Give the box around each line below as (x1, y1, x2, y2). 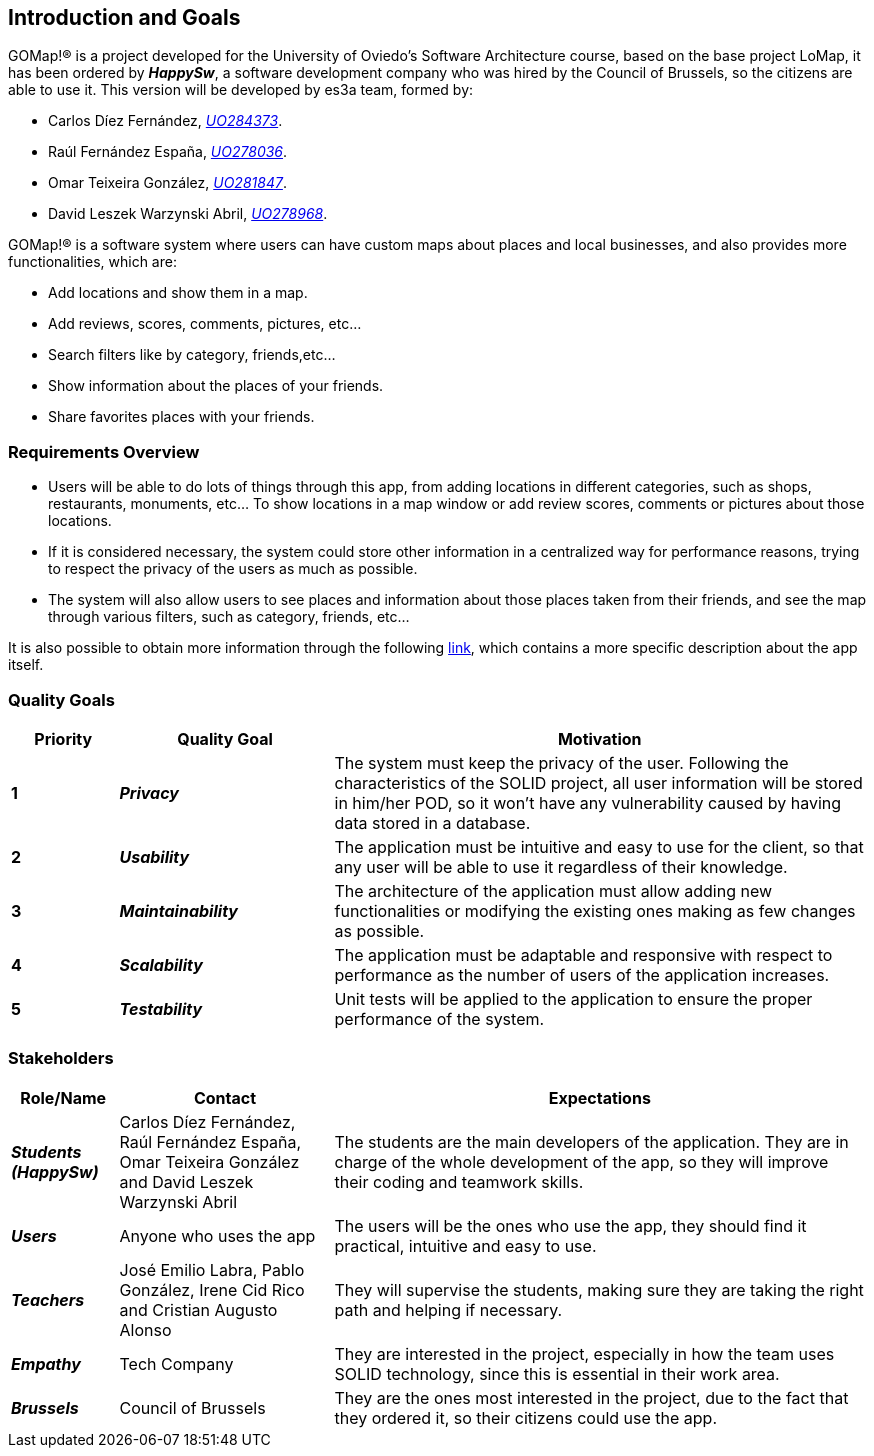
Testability (119, 998, 203, 1019)
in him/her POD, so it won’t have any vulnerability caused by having (334, 792, 842, 813)
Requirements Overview (8, 441, 200, 462)
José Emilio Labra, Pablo (119, 1259, 305, 1280)
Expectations (548, 1087, 651, 1108)
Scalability (119, 954, 203, 975)
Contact (193, 1087, 257, 1108)
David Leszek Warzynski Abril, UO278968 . (48, 205, 328, 223)
